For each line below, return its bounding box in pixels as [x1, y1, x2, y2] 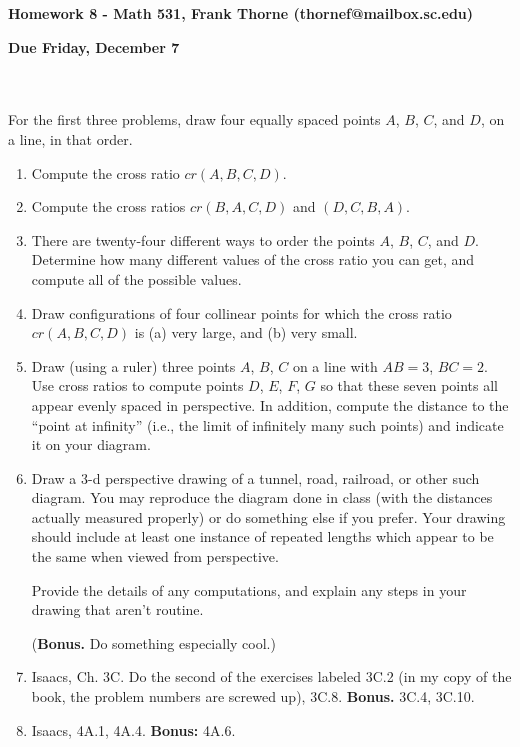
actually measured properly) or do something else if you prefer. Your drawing [31, 506, 506, 527]
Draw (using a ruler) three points [31, 355, 236, 376]
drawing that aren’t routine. [31, 599, 204, 620]
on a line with [292, 355, 378, 376]
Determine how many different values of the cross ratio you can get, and [31, 249, 475, 270]
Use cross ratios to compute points [31, 375, 244, 396]
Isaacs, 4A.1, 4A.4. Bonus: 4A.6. [31, 719, 236, 740]
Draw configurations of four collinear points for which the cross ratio [31, 302, 452, 323]
